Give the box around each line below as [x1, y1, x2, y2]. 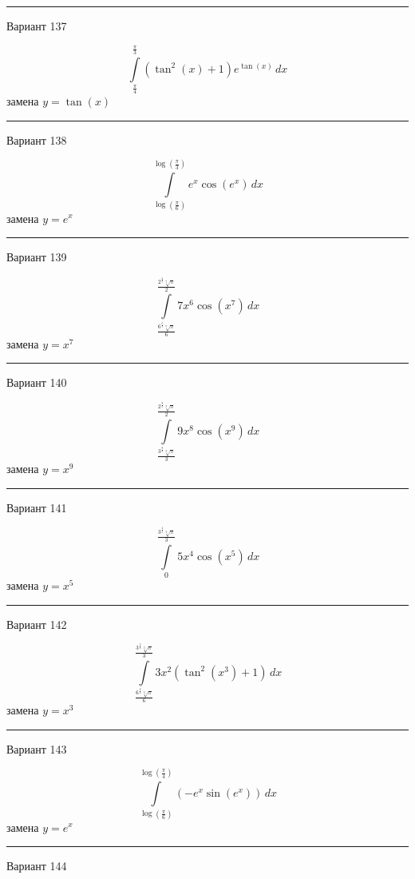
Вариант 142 [6, 615, 67, 632]
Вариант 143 [6, 740, 67, 757]
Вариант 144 [6, 857, 67, 874]
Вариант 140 [6, 374, 67, 391]
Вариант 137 [6, 18, 67, 34]
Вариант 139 [6, 249, 67, 265]
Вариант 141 [6, 499, 67, 515]
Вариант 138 [6, 131, 67, 148]
